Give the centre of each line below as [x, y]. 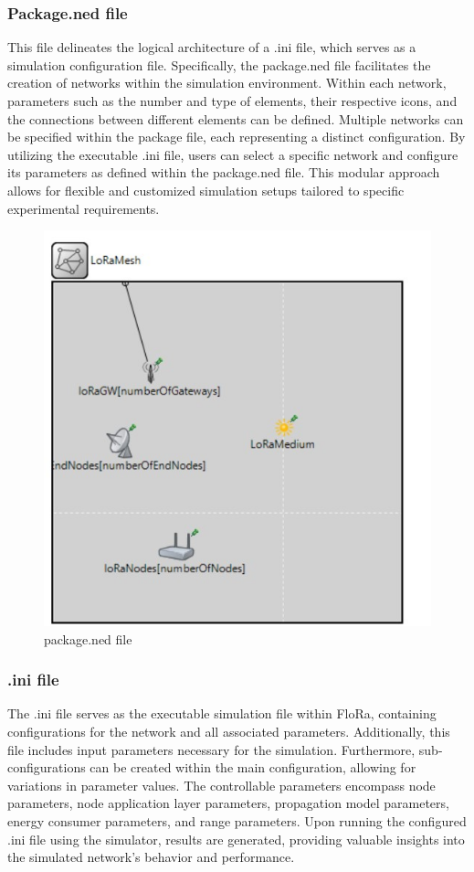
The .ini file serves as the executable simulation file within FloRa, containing [222, 713]
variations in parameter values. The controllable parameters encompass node [221, 785]
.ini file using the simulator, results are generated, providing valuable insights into [236, 839]
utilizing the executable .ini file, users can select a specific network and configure [233, 154]
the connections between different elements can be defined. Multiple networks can [236, 118]
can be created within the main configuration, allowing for [253, 767]
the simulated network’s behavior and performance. [151, 857]
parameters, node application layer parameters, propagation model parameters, [228, 803]
